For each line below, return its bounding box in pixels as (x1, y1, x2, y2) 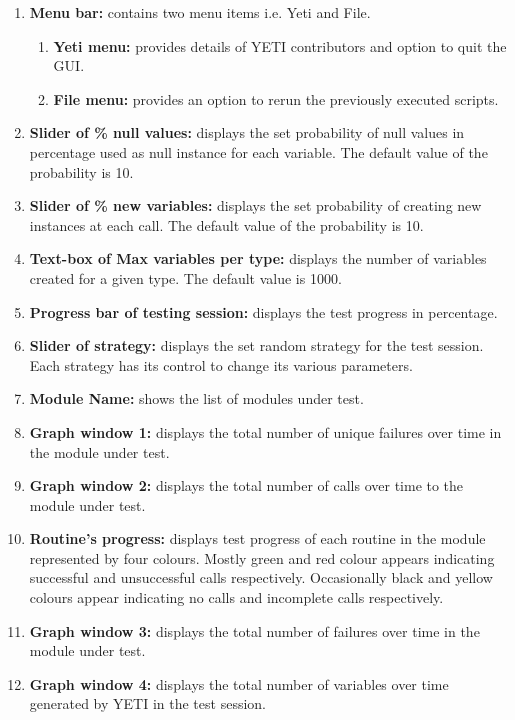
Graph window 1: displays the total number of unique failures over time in (29, 421, 502, 442)
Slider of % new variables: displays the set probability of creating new (29, 195, 482, 216)
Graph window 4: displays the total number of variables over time (29, 673, 449, 694)
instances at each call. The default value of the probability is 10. (29, 214, 424, 235)
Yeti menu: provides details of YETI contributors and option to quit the (53, 35, 507, 56)
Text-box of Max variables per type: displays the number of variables (29, 248, 487, 269)
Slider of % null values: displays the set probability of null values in (29, 122, 465, 143)
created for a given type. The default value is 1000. (29, 267, 342, 288)
